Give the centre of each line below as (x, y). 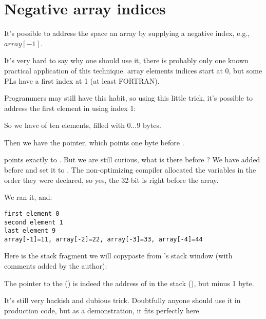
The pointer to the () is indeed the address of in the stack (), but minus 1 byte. (129, 283)
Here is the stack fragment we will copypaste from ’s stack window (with (118, 256)
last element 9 (30, 231)
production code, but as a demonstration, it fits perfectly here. (103, 310)
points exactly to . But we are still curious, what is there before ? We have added (132, 159)
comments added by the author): (56, 266)
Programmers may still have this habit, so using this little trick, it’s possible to (129, 98)
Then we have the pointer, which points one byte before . (94, 142)
